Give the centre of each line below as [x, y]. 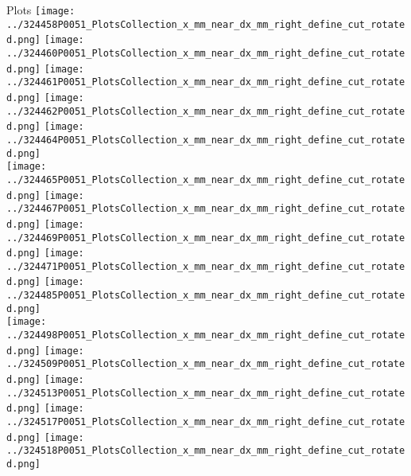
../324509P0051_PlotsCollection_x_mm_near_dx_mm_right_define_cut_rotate [206, 364]
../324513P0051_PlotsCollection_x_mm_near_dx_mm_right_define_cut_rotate [206, 393]
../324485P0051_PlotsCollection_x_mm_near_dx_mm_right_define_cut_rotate [206, 296]
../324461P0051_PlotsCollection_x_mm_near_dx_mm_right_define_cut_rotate [206, 82]
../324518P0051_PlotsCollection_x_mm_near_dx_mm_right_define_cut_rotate [206, 451]
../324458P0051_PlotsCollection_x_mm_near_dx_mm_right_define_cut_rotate [206, 24]
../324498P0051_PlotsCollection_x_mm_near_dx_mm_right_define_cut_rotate [206, 336]
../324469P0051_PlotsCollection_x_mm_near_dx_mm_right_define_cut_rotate [206, 238]
